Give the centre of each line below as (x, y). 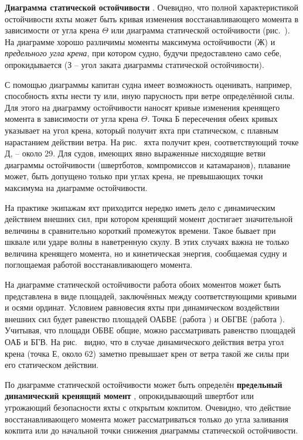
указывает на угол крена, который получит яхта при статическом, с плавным (142, 130)
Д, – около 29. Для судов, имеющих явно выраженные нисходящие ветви (135, 153)
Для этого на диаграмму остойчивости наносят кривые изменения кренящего (142, 107)
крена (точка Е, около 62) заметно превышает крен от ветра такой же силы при (147, 353)
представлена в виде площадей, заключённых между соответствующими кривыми (151, 296)
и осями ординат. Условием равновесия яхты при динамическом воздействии (142, 307)
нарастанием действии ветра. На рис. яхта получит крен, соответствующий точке (152, 141)
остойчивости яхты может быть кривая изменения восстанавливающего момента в (152, 18)
